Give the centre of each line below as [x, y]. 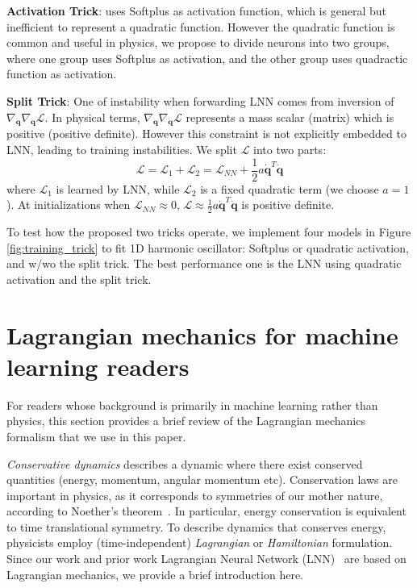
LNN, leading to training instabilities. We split [122, 149]
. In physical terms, [92, 117]
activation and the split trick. [79, 279]
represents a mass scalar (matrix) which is [290, 117]
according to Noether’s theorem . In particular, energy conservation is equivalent [206, 511]
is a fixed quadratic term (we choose [290, 188]
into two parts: [290, 149]
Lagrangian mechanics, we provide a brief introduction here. [155, 574]
